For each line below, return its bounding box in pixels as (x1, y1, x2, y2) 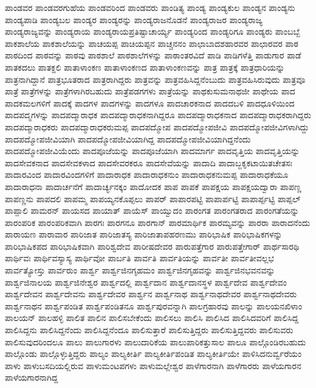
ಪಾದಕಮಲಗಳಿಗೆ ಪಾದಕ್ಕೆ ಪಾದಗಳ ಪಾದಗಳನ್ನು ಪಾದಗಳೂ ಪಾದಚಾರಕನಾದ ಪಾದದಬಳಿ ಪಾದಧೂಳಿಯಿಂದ (5, 96, 295, 109)
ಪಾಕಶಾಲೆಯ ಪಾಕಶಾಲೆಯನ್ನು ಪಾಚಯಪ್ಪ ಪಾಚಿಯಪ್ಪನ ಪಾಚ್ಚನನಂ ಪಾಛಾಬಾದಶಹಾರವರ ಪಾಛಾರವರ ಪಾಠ (5, 37, 298, 49)
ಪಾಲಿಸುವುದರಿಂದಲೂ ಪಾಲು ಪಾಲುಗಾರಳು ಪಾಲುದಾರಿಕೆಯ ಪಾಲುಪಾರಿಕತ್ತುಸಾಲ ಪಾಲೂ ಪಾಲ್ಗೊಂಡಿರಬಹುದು (5, 335, 306, 348)
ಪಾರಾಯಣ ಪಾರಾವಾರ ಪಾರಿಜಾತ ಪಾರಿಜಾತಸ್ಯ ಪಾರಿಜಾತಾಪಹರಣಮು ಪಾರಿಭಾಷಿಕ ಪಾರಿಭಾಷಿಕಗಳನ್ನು (5, 228, 283, 241)
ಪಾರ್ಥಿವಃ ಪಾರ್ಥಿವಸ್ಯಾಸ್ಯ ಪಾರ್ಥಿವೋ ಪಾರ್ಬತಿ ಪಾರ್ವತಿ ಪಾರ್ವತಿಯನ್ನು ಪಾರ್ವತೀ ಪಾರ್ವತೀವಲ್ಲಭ (5, 252, 274, 264)
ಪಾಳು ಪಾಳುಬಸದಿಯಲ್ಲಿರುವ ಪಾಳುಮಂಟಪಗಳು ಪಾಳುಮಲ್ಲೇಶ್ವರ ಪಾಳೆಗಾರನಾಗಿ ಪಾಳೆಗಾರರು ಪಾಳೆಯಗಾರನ (5, 359, 301, 372)
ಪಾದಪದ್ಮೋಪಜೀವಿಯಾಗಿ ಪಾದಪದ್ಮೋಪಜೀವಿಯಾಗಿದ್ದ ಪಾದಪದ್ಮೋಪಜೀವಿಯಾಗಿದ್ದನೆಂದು (5, 132, 251, 145)
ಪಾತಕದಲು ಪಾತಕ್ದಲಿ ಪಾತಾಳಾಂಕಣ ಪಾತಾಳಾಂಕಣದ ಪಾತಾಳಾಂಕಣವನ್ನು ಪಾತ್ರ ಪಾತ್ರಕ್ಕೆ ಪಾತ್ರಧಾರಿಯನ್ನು (5, 60, 285, 73)
